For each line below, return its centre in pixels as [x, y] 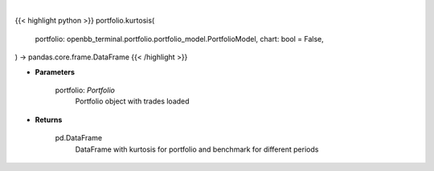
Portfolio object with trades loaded [132, 101]
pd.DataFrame [79, 138]
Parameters [55, 71]
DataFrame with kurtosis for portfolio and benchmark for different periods [197, 149]
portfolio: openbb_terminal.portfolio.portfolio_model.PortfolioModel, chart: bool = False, [180, 39]
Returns [49, 120]
